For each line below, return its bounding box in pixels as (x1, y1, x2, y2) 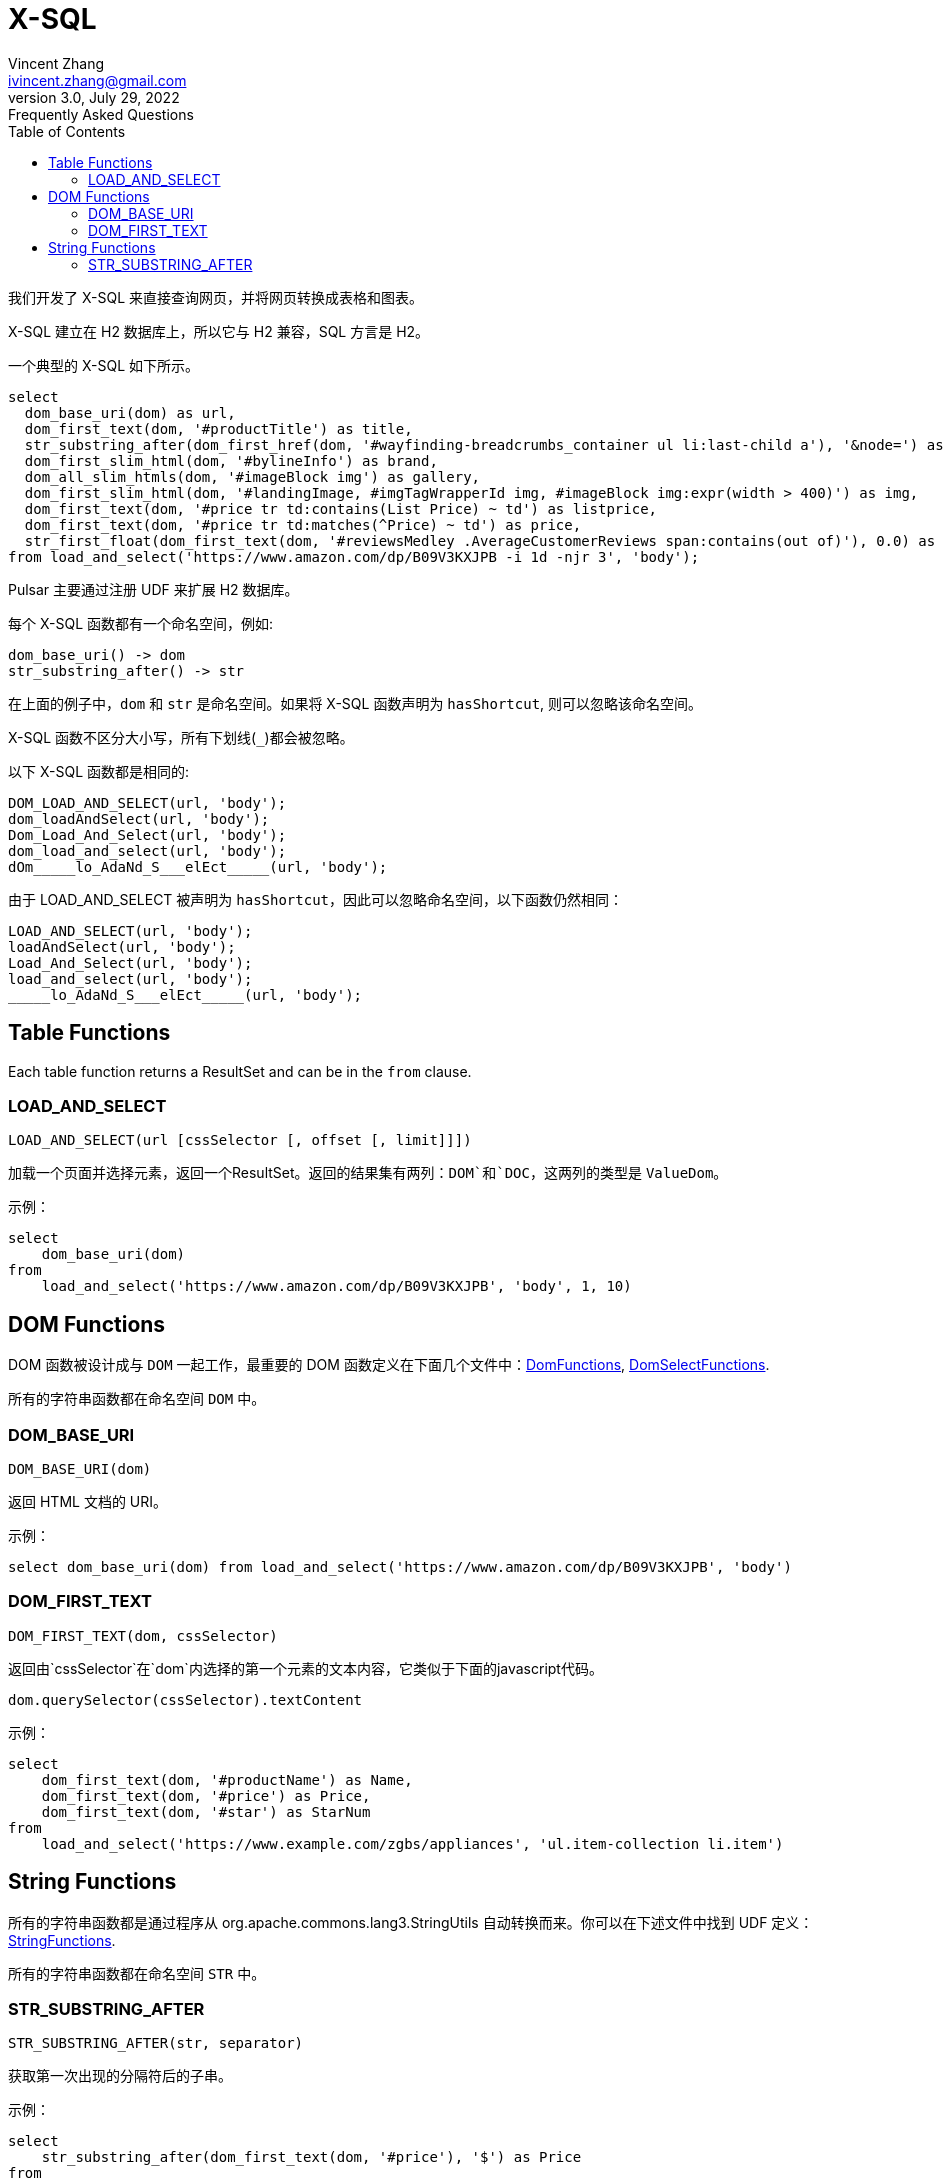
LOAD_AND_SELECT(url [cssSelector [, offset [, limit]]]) (8, 1132, 472, 1149)
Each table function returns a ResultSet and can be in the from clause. (8, 1062, 472, 1080)
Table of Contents (8, 122, 126, 140)
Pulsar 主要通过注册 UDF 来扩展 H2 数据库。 (8, 580, 299, 598)
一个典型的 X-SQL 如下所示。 (8, 356, 199, 374)
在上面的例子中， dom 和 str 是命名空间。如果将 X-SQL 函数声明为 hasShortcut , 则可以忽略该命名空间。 (8, 694, 703, 712)
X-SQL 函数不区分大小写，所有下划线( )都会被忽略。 (8, 728, 354, 746)
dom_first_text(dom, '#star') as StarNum (41, 1803, 371, 1820)
